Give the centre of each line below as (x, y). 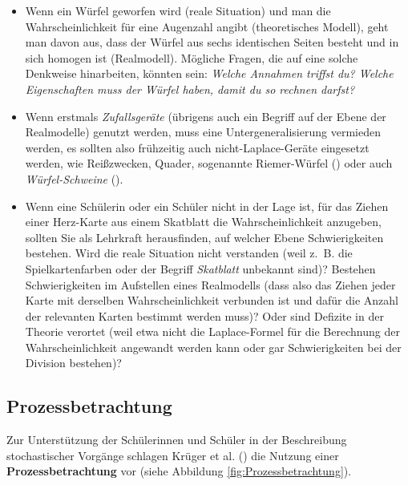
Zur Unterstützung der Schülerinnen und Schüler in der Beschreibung (177, 440)
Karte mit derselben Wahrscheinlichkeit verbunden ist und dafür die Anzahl (212, 300)
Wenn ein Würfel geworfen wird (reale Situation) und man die (178, 10)
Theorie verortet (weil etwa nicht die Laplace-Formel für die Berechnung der (212, 331)
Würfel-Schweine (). (74, 178)
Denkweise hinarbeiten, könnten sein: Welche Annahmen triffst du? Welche (209, 73)
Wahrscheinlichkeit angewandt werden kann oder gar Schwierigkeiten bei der (213, 347)
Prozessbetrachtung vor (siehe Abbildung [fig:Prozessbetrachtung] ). (179, 471)
